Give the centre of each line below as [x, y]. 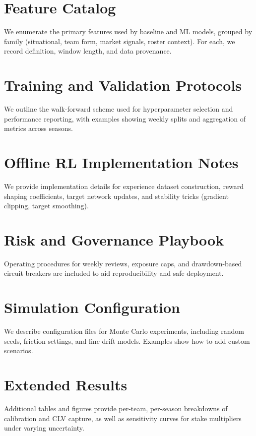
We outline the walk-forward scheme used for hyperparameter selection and [119, 109]
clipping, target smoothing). [46, 206]
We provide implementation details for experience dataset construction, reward [124, 186]
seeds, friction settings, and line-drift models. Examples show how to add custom [127, 341]
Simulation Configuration [92, 307]
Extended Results [66, 385]
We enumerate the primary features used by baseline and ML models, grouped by [128, 31]
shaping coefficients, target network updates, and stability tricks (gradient [116, 196]
